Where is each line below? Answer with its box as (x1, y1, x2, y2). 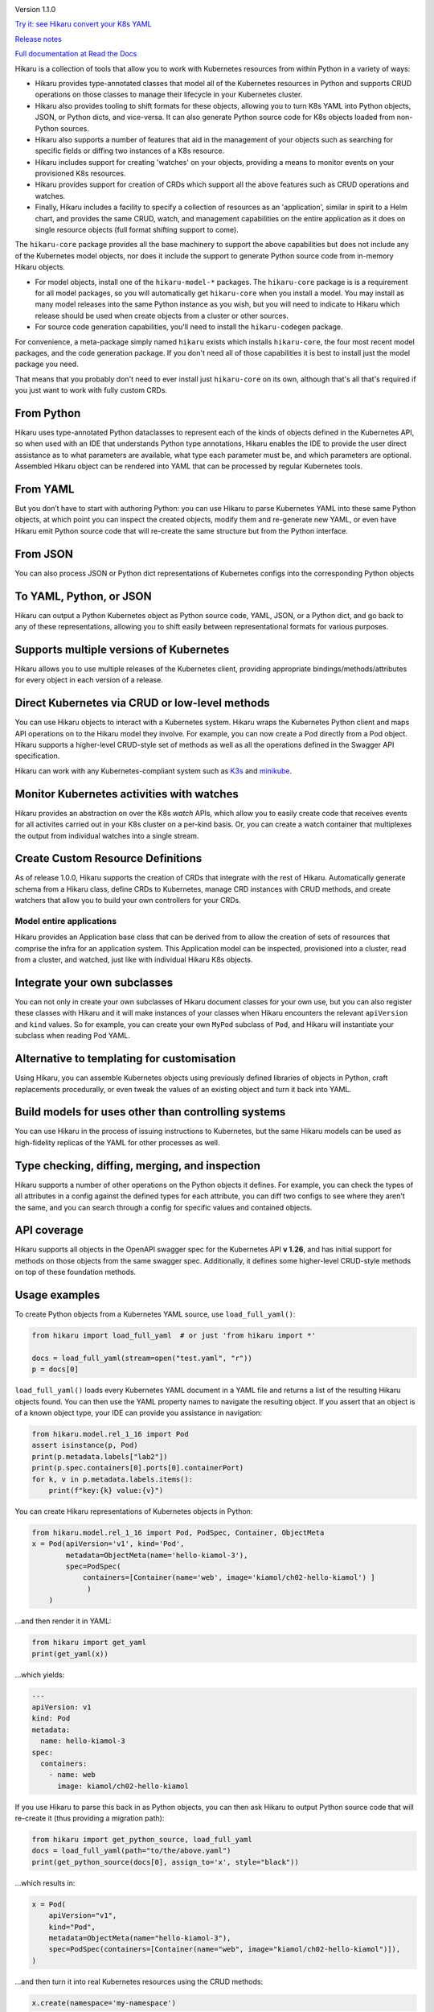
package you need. (14, 359, 80, 369)
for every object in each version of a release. (14, 675, 164, 685)
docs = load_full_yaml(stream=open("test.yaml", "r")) (31, 1353, 252, 1363)
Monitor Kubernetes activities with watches (14, 787, 239, 801)
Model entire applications (14, 915, 117, 926)
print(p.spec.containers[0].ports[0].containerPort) (31, 1463, 244, 1473)
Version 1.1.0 (14, 5, 56, 14)
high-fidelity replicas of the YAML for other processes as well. (14, 1137, 220, 1147)
